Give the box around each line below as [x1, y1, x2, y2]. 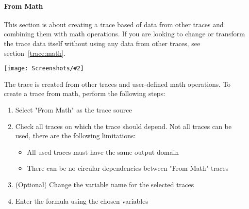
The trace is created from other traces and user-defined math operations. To [4, 79, 231, 89]
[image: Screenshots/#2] [4, 65, 84, 72]
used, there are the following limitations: [15, 130, 136, 141]
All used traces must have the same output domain [27, 146, 179, 157]
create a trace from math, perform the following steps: [4, 88, 166, 98]
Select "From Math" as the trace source [15, 105, 132, 115]
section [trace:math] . [4, 48, 66, 58]
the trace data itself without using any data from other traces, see [4, 38, 200, 48]
